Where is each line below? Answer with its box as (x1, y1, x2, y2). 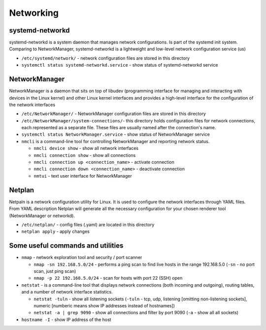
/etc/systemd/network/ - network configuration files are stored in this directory (21, 55, 190, 61)
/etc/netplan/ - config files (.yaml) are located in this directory (21, 221, 155, 227)
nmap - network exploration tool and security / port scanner (21, 255, 142, 260)
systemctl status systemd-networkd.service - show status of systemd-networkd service (21, 62, 218, 68)
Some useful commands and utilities (9, 242, 124, 250)
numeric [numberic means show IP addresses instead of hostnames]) (33, 302, 175, 308)
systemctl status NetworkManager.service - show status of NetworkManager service (21, 131, 210, 138)
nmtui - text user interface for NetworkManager (33, 173, 133, 179)
